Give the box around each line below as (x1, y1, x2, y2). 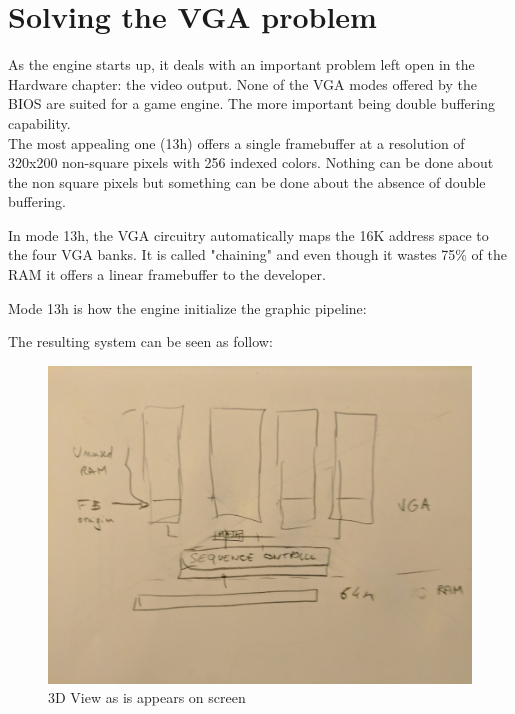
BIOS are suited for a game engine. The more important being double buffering (8, 93, 495, 114)
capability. (8, 112, 71, 133)
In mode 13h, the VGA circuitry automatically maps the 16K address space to (8, 224, 489, 245)
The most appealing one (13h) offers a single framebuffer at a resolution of (8, 132, 465, 153)
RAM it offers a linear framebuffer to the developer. (8, 264, 326, 285)
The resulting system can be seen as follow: (8, 331, 273, 352)
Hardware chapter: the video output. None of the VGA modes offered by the (8, 73, 477, 94)
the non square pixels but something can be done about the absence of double (8, 171, 486, 192)
